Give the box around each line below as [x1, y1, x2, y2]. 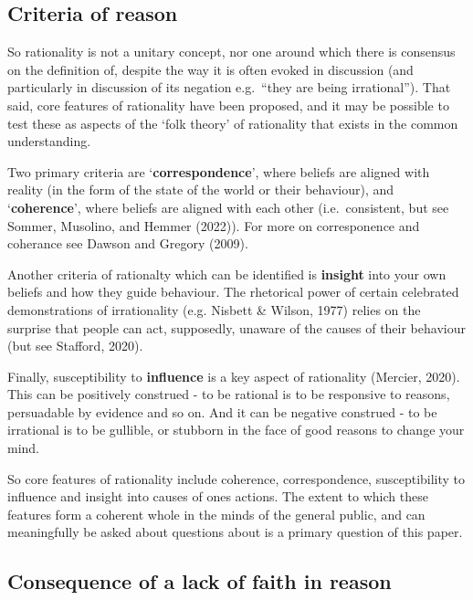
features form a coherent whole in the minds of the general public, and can [7, 504, 426, 523]
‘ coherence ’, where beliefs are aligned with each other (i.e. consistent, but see [7, 197, 449, 216]
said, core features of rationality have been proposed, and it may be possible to [7, 95, 449, 114]
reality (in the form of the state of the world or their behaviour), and [7, 180, 394, 199]
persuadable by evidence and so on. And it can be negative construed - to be [7, 402, 437, 421]
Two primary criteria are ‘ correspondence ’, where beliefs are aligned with [7, 162, 430, 181]
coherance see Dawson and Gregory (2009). [7, 234, 248, 253]
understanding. [7, 132, 91, 151]
